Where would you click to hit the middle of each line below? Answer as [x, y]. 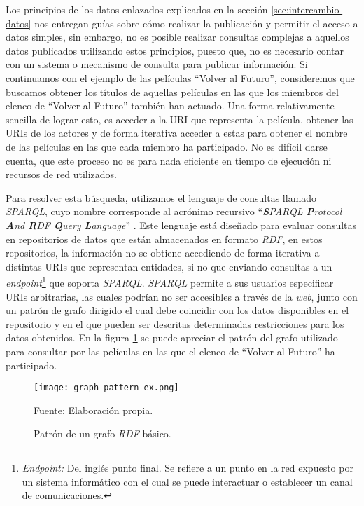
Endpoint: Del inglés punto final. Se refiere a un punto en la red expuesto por [188, 467]
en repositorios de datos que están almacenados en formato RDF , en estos [164, 239]
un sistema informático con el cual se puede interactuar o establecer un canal [187, 481]
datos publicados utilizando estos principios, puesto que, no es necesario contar [175, 50]
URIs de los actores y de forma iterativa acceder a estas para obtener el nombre [177, 133]
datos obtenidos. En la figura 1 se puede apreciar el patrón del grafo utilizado [172, 337]
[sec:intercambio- [307, 9]
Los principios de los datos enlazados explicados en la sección [137, 9]
